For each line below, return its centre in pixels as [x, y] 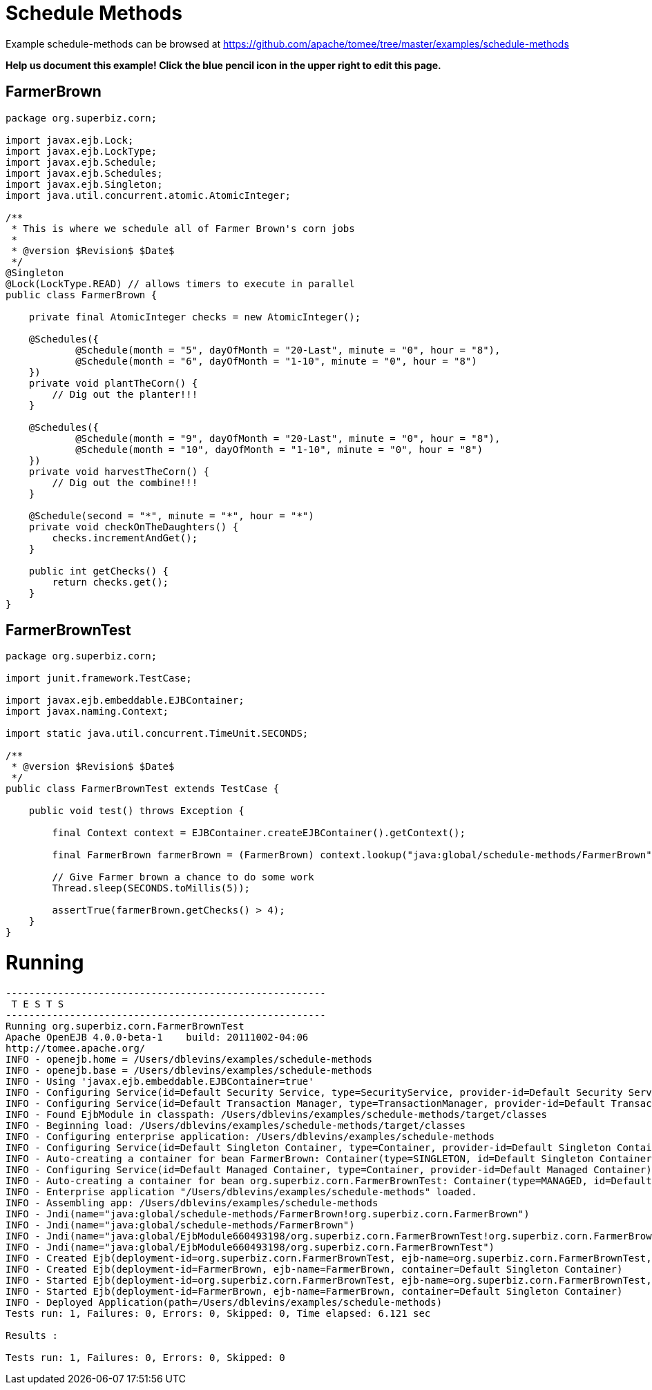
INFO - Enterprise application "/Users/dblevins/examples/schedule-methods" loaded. [241, 1191]
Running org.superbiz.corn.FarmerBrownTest [125, 1026]
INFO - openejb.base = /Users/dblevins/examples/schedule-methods [189, 1070]
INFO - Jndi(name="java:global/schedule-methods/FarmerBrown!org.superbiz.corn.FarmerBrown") [268, 1214]
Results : [32, 1335]
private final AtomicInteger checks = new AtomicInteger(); [195, 317]
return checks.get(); [111, 582]
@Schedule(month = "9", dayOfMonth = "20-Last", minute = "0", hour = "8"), [288, 438]
